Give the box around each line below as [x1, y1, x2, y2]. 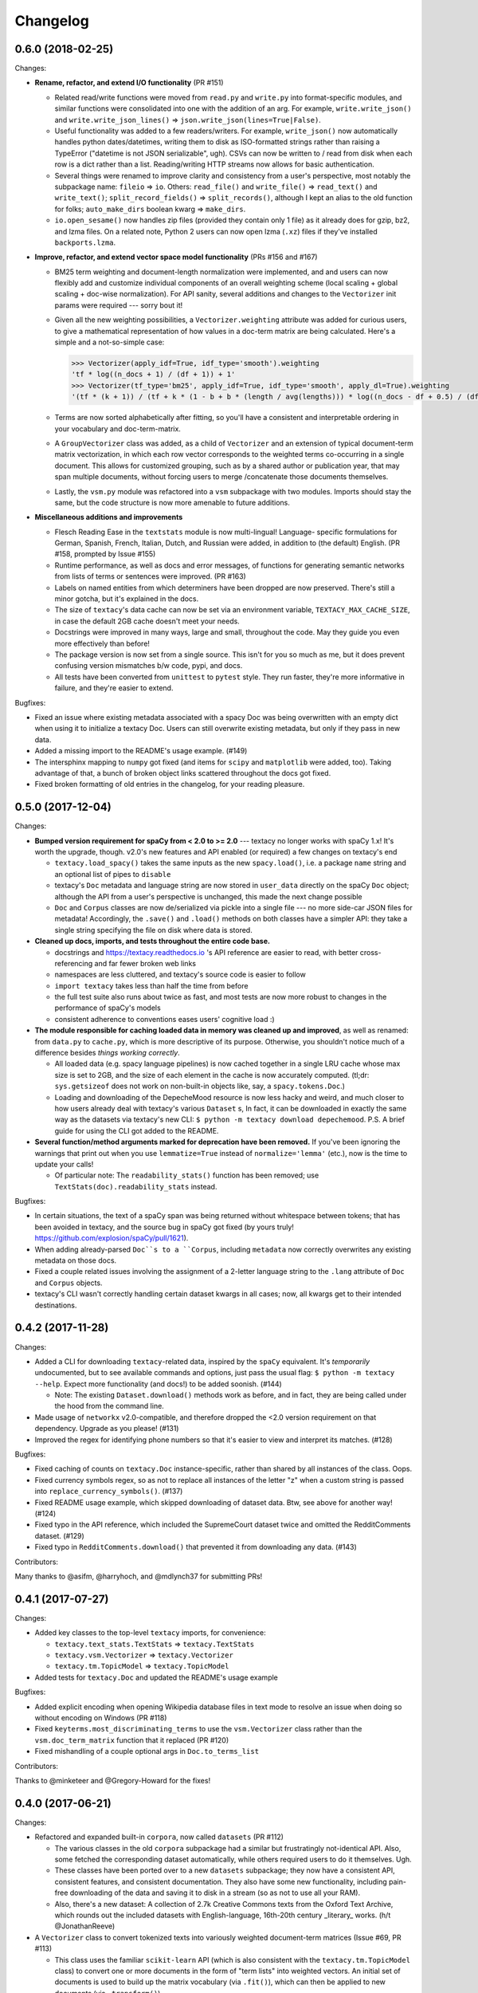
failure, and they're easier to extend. [54, 683, 174, 693]
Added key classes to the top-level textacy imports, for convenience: [34, 1628, 266, 1637]
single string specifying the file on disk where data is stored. [54, 925, 253, 934]
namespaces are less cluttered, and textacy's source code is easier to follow [54, 969, 306, 980]
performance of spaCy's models [54, 1003, 161, 1012]
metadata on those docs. [34, 1256, 117, 1265]
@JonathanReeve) [54, 1921, 116, 1931]
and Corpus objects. [34, 1278, 103, 1287]
